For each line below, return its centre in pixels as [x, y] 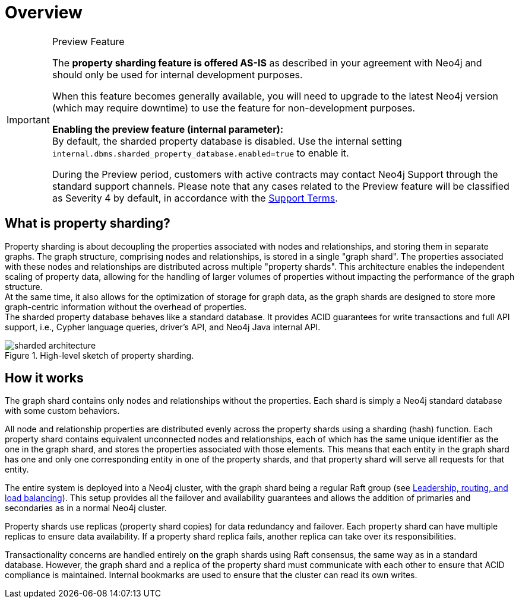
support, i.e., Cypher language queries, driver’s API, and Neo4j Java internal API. [163, 327]
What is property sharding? [88, 224]
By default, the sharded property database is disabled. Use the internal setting [227, 141]
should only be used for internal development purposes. [177, 74]
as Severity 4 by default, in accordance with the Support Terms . [195, 198]
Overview [44, 12]
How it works [44, 378]
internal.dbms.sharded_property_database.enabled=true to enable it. [200, 153]
